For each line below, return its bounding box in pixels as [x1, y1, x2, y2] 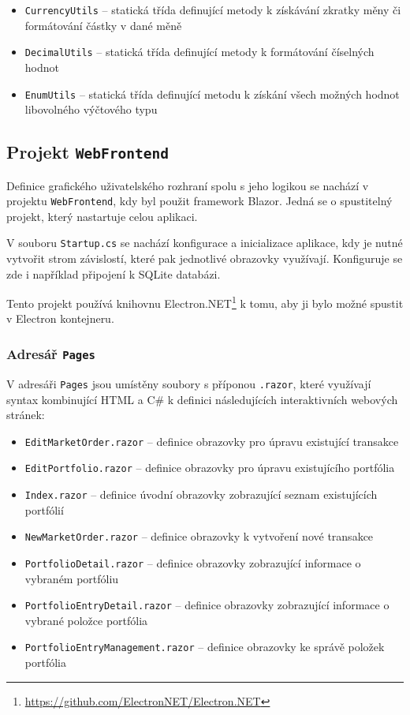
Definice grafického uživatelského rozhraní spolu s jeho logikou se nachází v [6, 177, 369, 193]
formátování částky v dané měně [24, 17, 182, 33]
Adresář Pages [6, 343, 95, 363]
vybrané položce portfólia [24, 612, 148, 628]
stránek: [6, 406, 45, 423]
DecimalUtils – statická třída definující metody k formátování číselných [24, 43, 375, 60]
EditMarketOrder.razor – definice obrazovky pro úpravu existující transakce [24, 432, 399, 449]
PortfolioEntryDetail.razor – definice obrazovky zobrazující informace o [24, 597, 389, 613]
